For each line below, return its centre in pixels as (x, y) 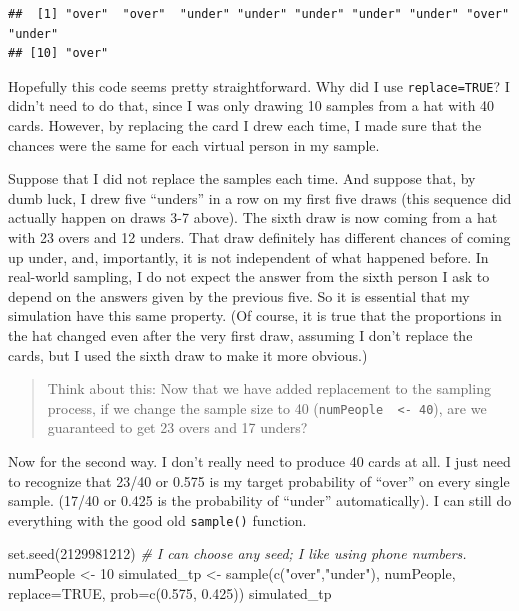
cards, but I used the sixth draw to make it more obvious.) (188, 354)
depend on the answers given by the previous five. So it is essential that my (239, 295)
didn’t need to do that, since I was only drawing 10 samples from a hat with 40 (251, 105)
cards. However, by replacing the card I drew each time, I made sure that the (245, 125)
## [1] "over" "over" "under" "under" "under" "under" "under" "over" (259, 14)
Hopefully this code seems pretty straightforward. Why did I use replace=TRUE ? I (259, 85)
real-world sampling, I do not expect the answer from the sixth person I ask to (249, 276)
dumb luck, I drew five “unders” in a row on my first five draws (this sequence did (260, 197)
